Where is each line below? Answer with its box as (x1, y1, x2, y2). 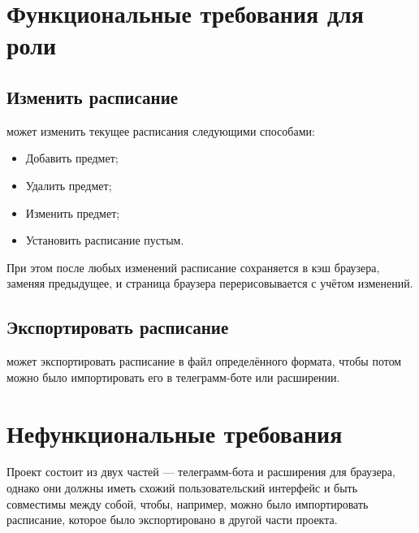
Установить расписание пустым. (25, 232, 184, 249)
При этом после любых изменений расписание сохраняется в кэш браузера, (6, 258, 380, 275)
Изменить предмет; (25, 204, 120, 221)
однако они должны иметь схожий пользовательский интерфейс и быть (6, 479, 358, 496)
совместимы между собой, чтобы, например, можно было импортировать (6, 495, 369, 512)
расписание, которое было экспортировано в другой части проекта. (6, 511, 338, 528)
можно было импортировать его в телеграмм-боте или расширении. (6, 368, 340, 385)
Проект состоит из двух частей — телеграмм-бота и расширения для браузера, (6, 463, 395, 480)
